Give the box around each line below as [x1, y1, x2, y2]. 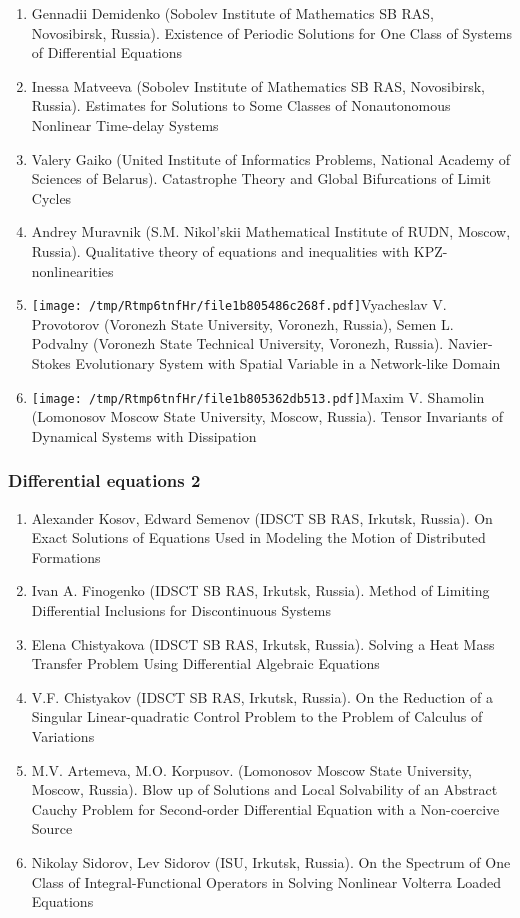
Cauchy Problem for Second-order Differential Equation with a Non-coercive [31, 798, 500, 819]
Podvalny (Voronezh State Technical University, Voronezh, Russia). [31, 333, 444, 354]
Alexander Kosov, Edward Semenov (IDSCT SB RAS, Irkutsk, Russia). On [31, 507, 493, 528]
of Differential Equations [31, 42, 183, 63]
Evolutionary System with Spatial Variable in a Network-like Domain [75, 352, 501, 373]
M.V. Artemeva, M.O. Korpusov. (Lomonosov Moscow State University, [31, 759, 472, 780]
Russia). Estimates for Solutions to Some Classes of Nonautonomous [31, 95, 451, 116]
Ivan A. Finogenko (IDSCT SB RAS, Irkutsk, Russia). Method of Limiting [31, 580, 490, 601]
